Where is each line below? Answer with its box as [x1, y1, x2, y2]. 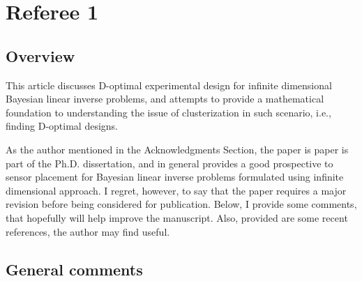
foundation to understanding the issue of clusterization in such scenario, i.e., [6, 105, 331, 119]
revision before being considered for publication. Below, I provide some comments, [6, 197, 357, 211]
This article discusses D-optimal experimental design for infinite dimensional [6, 77, 332, 92]
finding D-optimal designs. [6, 119, 118, 133]
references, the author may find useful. [6, 224, 170, 238]
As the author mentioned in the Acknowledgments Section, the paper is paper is [6, 142, 349, 156]
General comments [6, 258, 143, 280]
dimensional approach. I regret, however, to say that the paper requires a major [6, 183, 347, 197]
